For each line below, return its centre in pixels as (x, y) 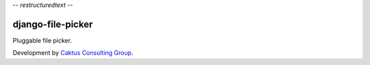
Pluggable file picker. (42, 40)
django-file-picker (53, 24)
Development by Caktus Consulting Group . (73, 53)
